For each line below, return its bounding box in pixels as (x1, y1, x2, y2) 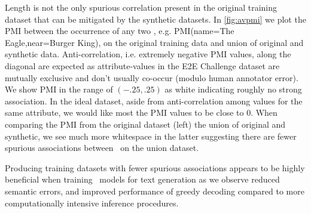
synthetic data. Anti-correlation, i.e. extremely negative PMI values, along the (5, 48, 291, 60)
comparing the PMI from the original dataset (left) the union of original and (5, 118, 286, 130)
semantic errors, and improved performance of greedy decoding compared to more (5, 184, 304, 197)
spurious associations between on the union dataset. (5, 141, 199, 154)
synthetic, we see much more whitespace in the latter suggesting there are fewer (5, 129, 297, 142)
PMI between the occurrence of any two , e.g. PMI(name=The (5, 24, 234, 37)
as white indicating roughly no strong (164, 83, 302, 95)
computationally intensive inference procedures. (5, 196, 179, 209)
